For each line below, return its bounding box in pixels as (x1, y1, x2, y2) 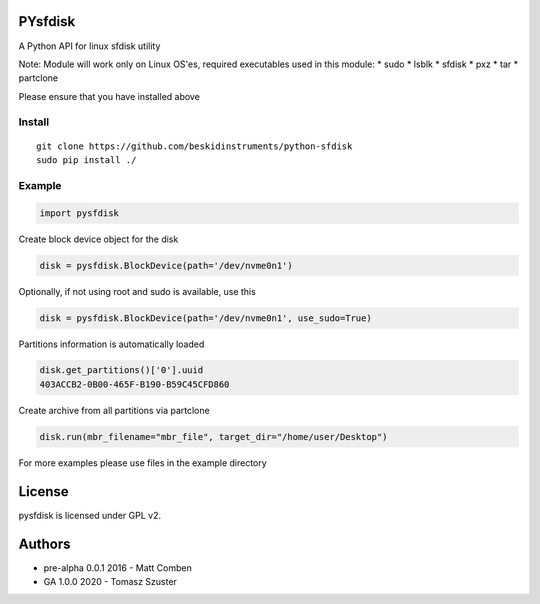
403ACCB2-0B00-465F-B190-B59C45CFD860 (39, 378, 230, 390)
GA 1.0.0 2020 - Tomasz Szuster (43, 576, 177, 588)
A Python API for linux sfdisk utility (18, 40, 161, 52)
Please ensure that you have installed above (18, 90, 200, 102)
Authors (18, 535, 71, 552)
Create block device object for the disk (18, 233, 179, 245)
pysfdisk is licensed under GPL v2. (18, 509, 162, 521)
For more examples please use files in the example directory (18, 456, 267, 469)
